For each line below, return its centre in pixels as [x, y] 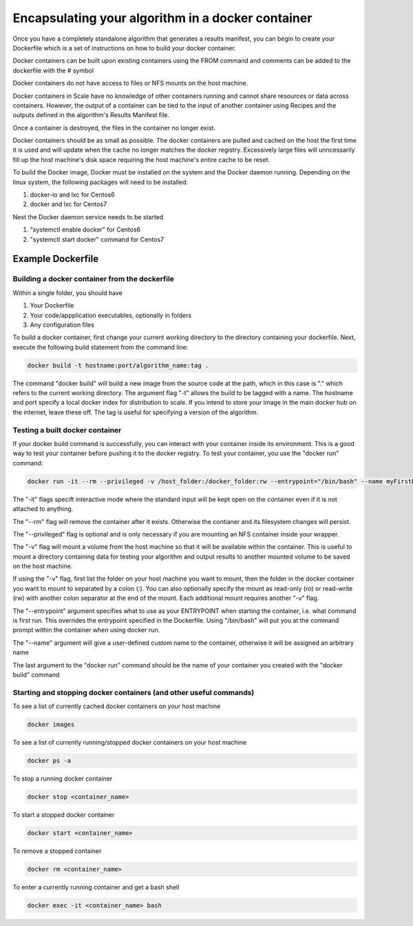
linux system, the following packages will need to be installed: [100, 182]
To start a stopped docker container [64, 815]
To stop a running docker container [63, 778]
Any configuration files [62, 325]
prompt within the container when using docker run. [86, 630]
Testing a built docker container [67, 430]
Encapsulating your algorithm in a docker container [162, 18]
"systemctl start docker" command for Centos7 [97, 239]
